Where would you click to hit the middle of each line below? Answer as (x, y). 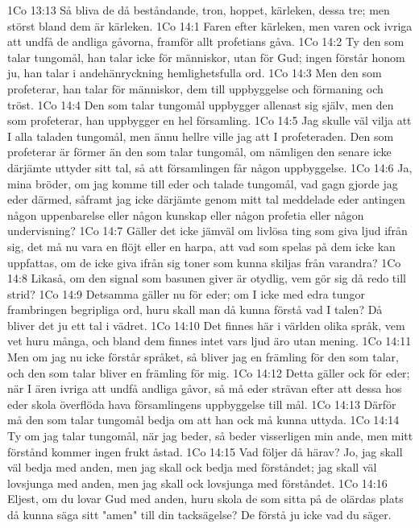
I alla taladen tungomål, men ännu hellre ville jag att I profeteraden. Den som (201, 136)
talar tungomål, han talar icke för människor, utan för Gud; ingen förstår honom (206, 57)
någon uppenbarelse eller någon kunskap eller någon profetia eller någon (186, 214)
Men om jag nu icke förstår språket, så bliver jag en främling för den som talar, (203, 357)
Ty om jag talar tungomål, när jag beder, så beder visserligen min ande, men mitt (210, 436)
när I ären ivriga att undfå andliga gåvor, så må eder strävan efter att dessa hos (205, 388)
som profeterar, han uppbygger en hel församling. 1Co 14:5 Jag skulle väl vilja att (209, 120)
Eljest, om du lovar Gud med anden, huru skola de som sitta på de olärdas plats (205, 499)
